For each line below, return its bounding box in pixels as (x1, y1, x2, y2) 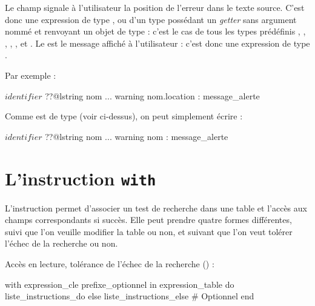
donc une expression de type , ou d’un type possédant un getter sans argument (5, 13, 297, 25)
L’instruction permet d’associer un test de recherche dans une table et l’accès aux (5, 201, 307, 214)
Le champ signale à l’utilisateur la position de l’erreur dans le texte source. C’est (5, 1, 305, 13)
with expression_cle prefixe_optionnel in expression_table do (5, 278, 234, 290)
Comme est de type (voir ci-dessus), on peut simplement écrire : (5, 110, 243, 122)
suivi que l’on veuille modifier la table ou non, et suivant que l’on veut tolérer (5, 225, 293, 238)
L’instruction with (5, 165, 156, 190)
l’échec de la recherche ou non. (5, 237, 118, 250)
